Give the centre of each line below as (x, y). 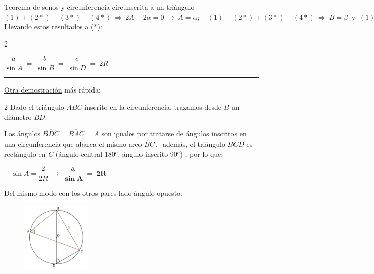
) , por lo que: (202, 153)
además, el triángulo (194, 144)
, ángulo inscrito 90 (148, 153)
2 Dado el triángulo (34, 107)
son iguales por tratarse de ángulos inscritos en (174, 134)
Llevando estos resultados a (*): (53, 27)
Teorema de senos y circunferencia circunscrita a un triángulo (99, 7)
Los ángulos (22, 134)
